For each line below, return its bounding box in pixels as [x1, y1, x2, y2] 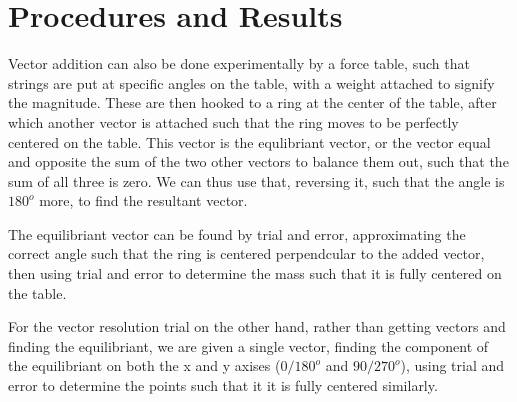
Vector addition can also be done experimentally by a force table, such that [8, 53, 470, 74]
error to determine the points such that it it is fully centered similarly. [8, 375, 438, 396]
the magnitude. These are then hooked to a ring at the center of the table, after [8, 92, 497, 113]
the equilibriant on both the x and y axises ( [8, 355, 281, 376]
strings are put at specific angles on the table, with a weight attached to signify [8, 72, 495, 93]
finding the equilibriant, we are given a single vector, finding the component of [8, 335, 489, 356]
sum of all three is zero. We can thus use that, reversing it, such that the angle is [8, 170, 505, 191]
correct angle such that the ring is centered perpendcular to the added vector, [8, 243, 485, 264]
